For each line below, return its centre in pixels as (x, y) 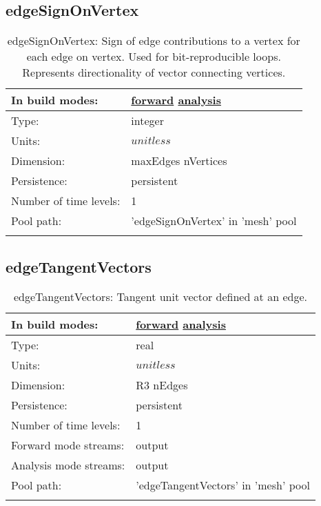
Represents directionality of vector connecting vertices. (154, 72)
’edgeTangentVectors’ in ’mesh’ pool (223, 485)
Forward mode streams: (68, 445)
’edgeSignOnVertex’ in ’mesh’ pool (214, 221)
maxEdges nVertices (179, 161)
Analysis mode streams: (68, 465)
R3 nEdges (162, 385)
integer (147, 121)
